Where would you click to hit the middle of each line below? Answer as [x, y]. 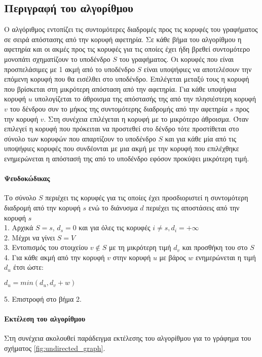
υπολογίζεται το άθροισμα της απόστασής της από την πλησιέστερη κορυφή [145, 99]
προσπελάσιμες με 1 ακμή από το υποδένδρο [69, 69]
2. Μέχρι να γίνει [30, 237]
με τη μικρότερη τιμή [140, 247]
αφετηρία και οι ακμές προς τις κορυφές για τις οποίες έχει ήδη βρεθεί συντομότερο [127, 49]
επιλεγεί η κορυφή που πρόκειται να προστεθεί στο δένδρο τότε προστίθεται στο [122, 129]
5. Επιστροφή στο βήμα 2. [43, 299]
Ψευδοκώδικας [27, 178]
